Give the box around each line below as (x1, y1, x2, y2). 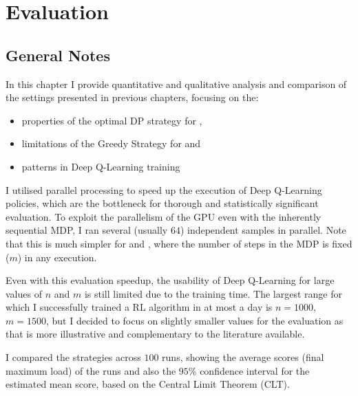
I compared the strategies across (6, 350, 141, 364)
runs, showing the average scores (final (162, 350, 324, 364)
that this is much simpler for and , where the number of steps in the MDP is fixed (6, 236, 352, 250)
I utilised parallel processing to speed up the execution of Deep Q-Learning (6, 182, 322, 197)
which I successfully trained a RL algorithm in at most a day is (6, 300, 273, 314)
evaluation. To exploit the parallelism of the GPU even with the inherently (6, 209, 322, 223)
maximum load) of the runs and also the (6, 363, 176, 377)
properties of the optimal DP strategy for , (21, 113, 202, 127)
